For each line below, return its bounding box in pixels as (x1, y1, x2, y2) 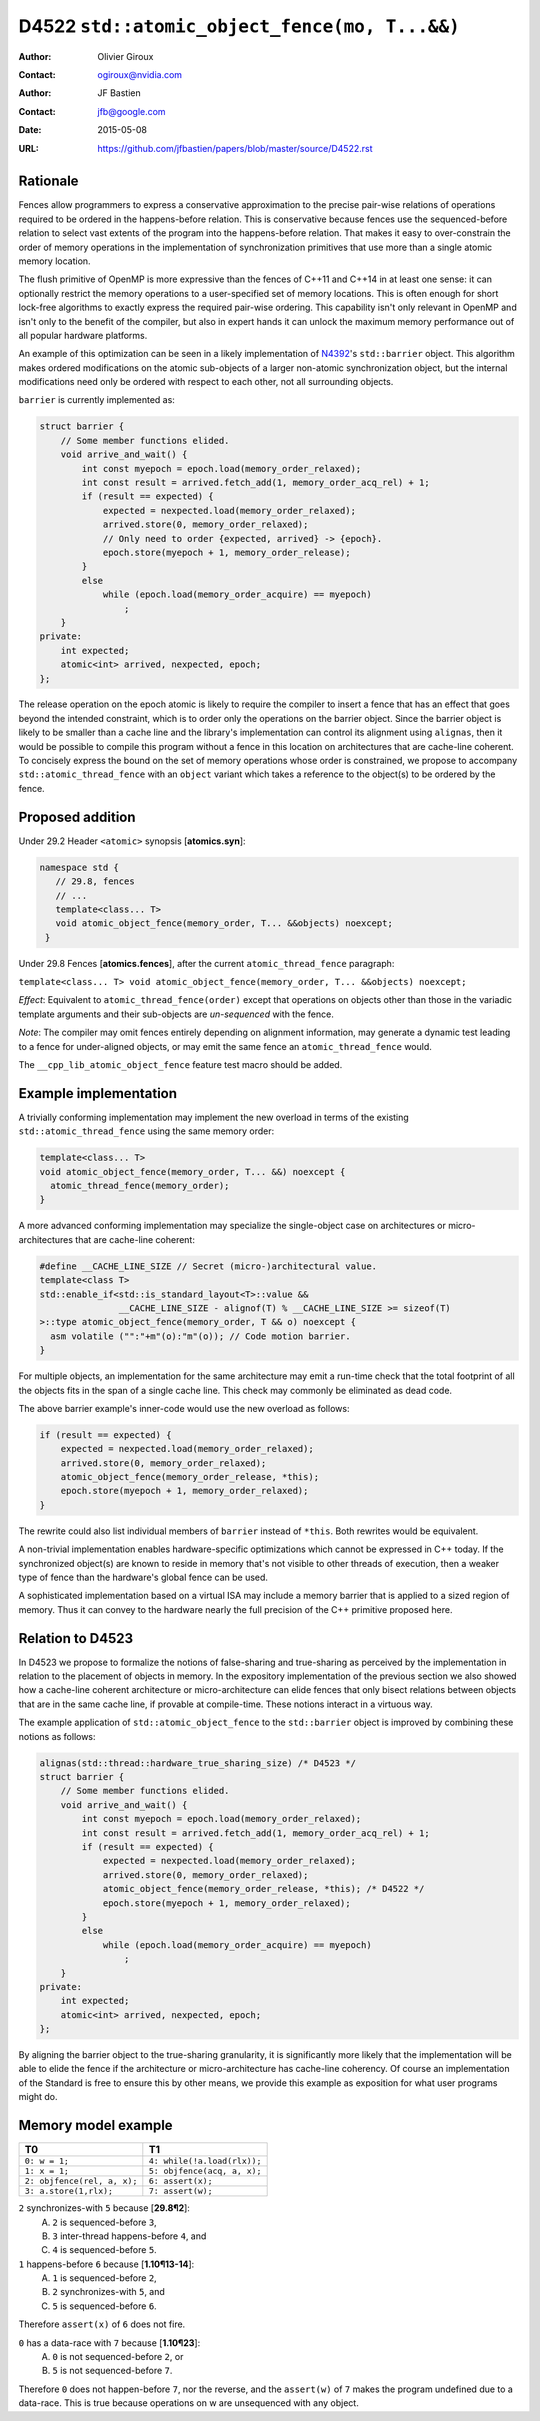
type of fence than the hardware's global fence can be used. (18, 1571, 269, 1584)
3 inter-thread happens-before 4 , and (52, 2230, 207, 2242)
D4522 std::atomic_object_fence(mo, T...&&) (18, 15, 460, 37)
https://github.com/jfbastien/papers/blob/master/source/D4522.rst (97, 142, 373, 154)
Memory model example (18, 2117, 174, 2134)
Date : (18, 124, 42, 136)
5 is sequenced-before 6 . (52, 2300, 157, 2312)
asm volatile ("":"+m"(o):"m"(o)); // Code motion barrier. (50, 1330, 351, 1342)
